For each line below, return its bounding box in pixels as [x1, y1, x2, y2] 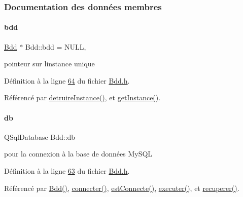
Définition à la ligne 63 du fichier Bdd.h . [4, 166, 130, 176]
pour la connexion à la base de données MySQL [4, 148, 153, 159]
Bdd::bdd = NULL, [25, 41, 86, 52]
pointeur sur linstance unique [4, 58, 95, 69]
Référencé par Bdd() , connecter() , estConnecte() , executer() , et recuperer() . [4, 182, 239, 193]
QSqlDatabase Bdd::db [4, 131, 76, 142]
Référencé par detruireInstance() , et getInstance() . [4, 92, 161, 103]
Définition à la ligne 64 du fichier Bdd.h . [4, 75, 130, 86]
